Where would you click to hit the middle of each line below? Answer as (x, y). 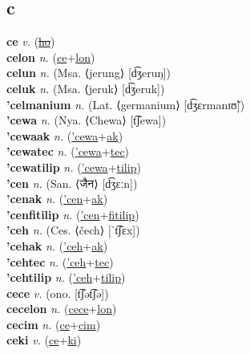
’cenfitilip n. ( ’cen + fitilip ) (73, 214)
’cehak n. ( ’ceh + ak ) (57, 245)
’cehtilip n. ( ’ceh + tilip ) (66, 277)
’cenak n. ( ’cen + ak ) (57, 199)
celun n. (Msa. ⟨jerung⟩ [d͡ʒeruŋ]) (89, 73)
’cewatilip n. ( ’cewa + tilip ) (74, 167)
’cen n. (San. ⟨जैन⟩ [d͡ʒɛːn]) (72, 183)
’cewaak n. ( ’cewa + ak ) (65, 135)
